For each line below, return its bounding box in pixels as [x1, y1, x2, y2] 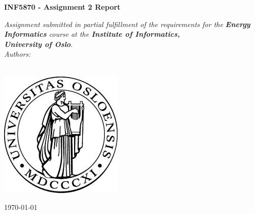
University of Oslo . [4, 38, 73, 49]
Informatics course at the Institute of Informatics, [4, 29, 180, 39]
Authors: [4, 49, 31, 59]
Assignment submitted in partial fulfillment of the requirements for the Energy [4, 18, 250, 29]
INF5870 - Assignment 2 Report [4, 2, 121, 12]
